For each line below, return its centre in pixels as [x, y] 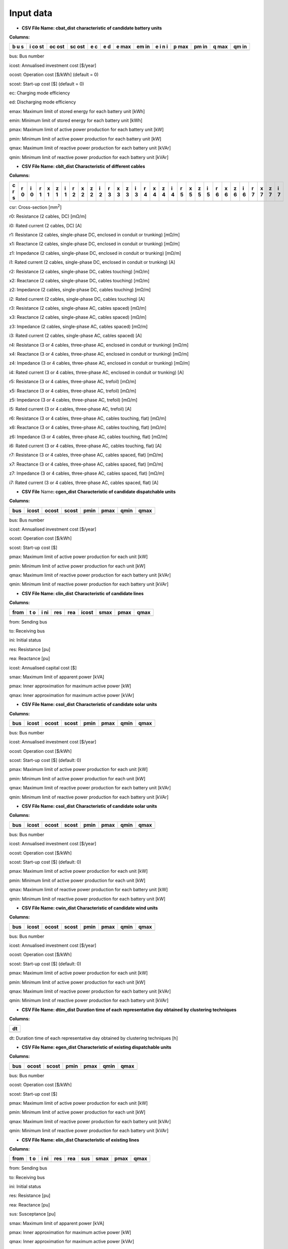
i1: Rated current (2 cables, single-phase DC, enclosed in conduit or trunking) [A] [92, 262]
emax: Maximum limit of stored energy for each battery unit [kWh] [77, 111]
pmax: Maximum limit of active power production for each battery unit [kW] [86, 129]
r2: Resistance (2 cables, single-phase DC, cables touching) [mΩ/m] [79, 271]
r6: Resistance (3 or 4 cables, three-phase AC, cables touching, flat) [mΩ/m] [88, 418]
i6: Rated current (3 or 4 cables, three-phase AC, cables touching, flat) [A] [85, 446]
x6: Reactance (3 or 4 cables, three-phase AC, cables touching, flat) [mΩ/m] [88, 428]
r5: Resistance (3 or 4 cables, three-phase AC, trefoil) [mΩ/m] [73, 382]
